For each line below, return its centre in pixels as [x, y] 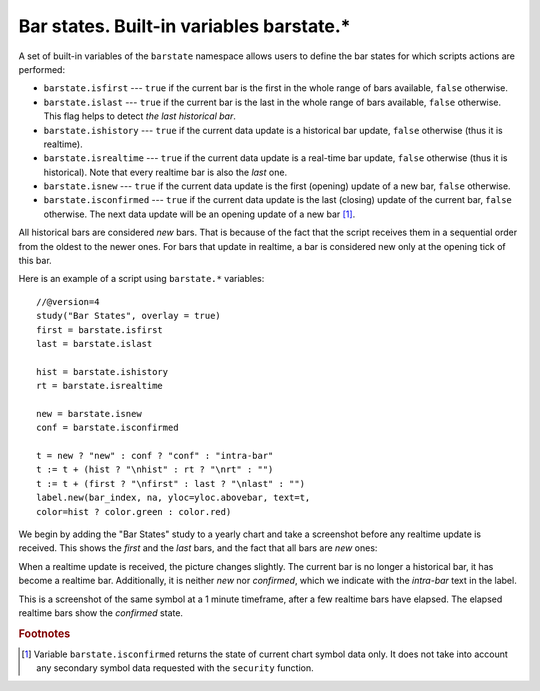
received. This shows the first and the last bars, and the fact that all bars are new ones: [198, 548]
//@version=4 [68, 301]
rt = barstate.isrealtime [100, 386]
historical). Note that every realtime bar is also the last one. [165, 172]
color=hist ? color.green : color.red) [134, 511]
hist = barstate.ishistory [102, 371]
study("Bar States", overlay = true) [129, 316]
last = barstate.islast [94, 343]
